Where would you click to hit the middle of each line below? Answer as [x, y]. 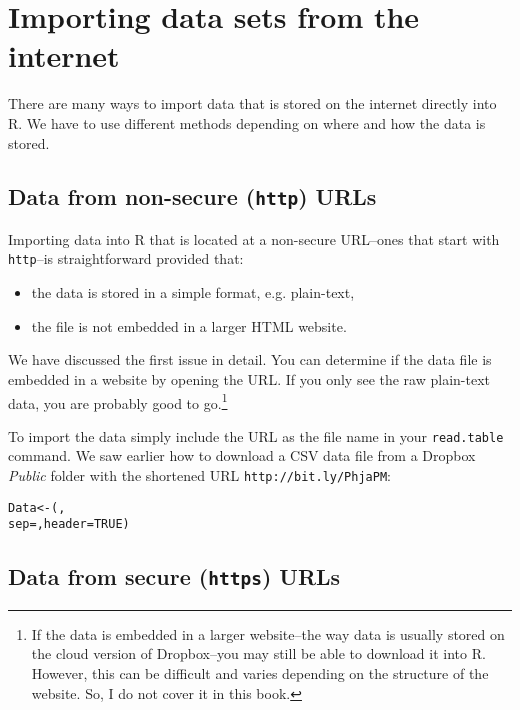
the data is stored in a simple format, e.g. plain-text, [193, 292]
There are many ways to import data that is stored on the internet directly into [252, 103]
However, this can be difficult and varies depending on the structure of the [260, 672]
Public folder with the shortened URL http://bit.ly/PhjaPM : [199, 475]
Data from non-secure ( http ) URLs [192, 196]
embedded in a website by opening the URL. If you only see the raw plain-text [249, 378]
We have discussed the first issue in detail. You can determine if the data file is [250, 359]
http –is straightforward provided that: [126, 258]
